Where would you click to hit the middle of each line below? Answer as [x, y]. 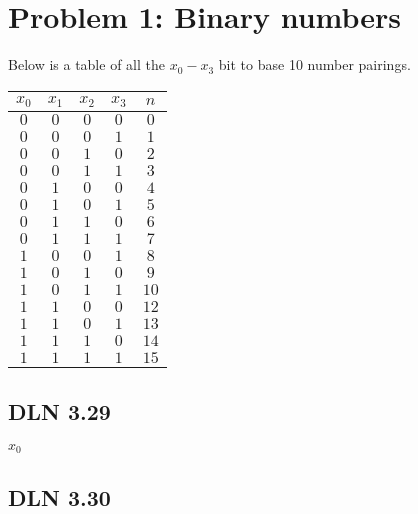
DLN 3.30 [59, 496]
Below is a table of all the [86, 64]
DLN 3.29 [59, 411]
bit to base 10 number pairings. [314, 64]
